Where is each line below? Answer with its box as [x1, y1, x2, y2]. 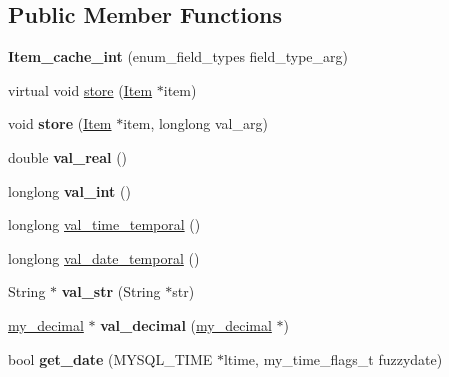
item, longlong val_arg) [123, 113, 268, 134]
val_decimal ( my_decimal [100, 314, 272, 335]
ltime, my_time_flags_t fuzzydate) [223, 348, 443, 369]
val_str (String [61, 281, 161, 302]
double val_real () [8, 146, 128, 167]
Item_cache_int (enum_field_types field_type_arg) [8, 46, 349, 67]
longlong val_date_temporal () [8, 247, 200, 268]
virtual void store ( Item [8, 79, 153, 100]
